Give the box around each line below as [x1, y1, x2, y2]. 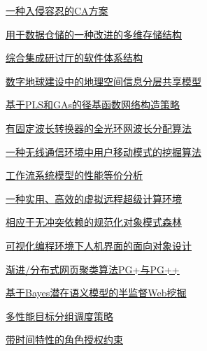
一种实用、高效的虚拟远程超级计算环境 [6, 191, 182, 206]
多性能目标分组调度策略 [6, 308, 113, 323]
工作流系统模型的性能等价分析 [6, 168, 143, 182]
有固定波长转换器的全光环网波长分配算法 [6, 120, 192, 135]
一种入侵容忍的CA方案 [6, 3, 108, 17]
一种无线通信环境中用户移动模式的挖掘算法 [6, 144, 201, 159]
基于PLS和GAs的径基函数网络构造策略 [6, 97, 180, 112]
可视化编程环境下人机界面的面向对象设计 [6, 238, 192, 252]
